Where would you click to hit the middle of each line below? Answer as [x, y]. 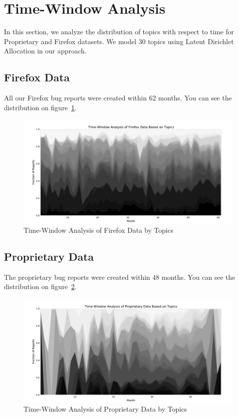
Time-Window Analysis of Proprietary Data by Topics [105, 409]
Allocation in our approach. [45, 51]
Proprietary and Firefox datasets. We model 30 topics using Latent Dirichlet [119, 41]
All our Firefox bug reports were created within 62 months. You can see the [118, 98]
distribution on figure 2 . [40, 286]
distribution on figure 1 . [40, 107]
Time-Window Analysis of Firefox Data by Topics [99, 230]
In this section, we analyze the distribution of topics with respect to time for [119, 32]
